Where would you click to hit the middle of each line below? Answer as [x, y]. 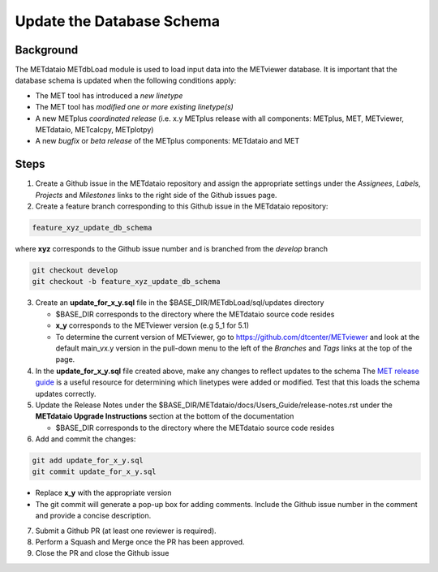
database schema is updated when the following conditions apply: [126, 80]
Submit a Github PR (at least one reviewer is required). [126, 531]
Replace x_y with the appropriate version [103, 493]
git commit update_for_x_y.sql [94, 472]
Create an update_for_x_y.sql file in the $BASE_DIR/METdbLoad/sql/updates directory [180, 303]
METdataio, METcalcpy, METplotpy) [94, 130]
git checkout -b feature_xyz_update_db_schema [126, 282]
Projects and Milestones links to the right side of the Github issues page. [156, 195]
